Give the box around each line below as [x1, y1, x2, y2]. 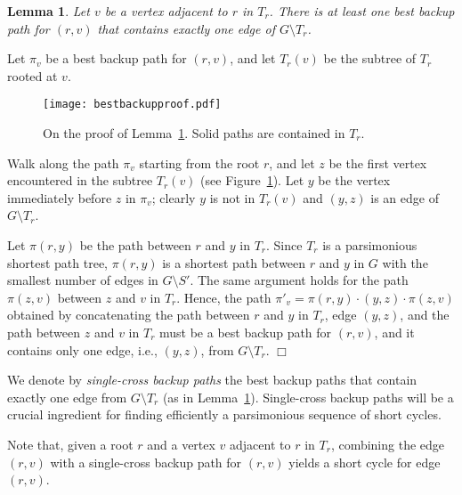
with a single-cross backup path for [50, 452, 242, 471]
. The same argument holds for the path [190, 271, 409, 289]
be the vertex [318, 171, 391, 190]
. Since [266, 236, 303, 254]
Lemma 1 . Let [7, 2, 90, 20]
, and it [374, 322, 415, 341]
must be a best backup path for [158, 322, 332, 341]
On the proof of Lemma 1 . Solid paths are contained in [43, 124, 345, 142]
